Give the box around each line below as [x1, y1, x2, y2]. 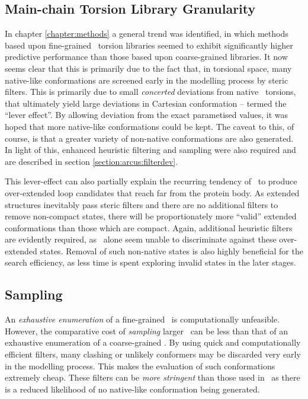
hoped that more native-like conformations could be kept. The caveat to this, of [5, 120, 294, 132]
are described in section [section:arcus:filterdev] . [5, 155, 178, 167]
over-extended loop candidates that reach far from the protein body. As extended [5, 186, 300, 199]
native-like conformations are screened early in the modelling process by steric [5, 74, 288, 86]
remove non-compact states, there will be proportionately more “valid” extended [5, 210, 297, 222]
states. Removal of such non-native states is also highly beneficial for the [40, 244, 303, 257]
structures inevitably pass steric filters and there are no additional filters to [5, 198, 278, 210]
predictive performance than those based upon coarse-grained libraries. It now [5, 50, 288, 63]
